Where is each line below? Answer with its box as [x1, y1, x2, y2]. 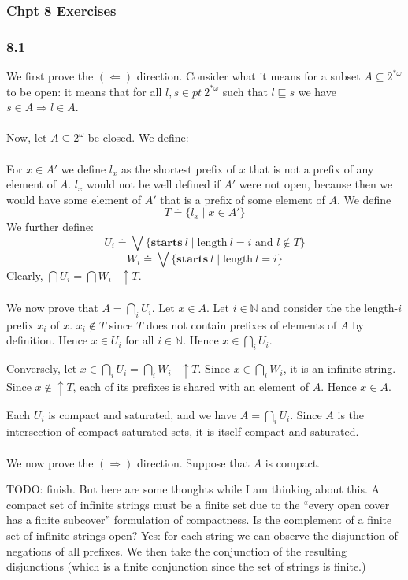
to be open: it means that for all [6, 83, 162, 99]
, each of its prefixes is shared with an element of [72, 378, 309, 395]
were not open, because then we [239, 176, 393, 192]
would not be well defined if [86, 176, 221, 192]
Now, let [6, 129, 47, 146]
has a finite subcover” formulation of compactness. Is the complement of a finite [6, 511, 392, 528]
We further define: [6, 218, 94, 235]
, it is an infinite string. [283, 360, 396, 377]
